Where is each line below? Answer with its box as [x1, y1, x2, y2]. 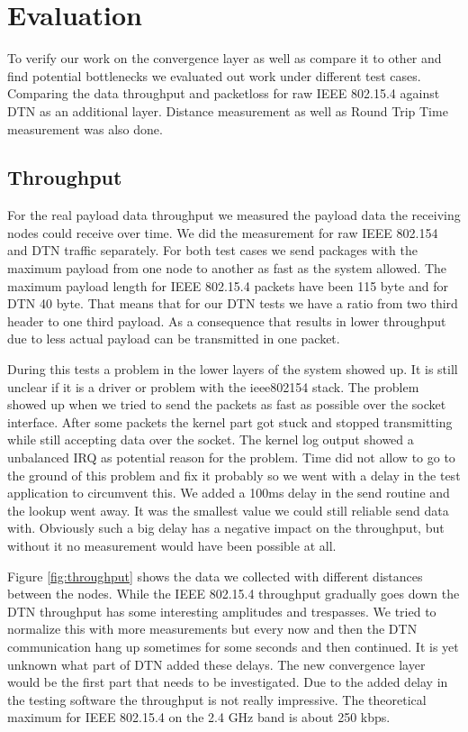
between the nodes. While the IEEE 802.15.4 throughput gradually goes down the [7, 584, 460, 603]
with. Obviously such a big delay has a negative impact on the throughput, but [7, 518, 445, 537]
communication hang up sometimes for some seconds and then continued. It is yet [7, 636, 459, 655]
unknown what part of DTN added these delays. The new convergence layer [7, 654, 426, 673]
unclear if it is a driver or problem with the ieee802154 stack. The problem [7, 377, 419, 396]
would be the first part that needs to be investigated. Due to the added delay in [7, 673, 448, 691]
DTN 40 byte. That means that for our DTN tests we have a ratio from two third [7, 294, 458, 313]
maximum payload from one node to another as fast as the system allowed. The [7, 259, 447, 278]
